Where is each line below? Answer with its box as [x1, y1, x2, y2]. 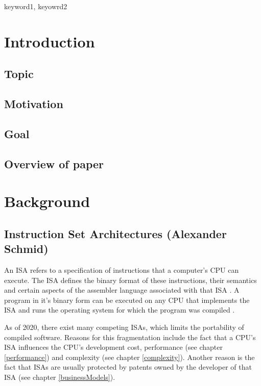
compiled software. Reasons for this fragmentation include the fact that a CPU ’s [4, 331, 256, 342]
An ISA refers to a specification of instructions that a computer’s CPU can [4, 265, 239, 275]
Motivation [4, 96, 63, 112]
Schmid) [4, 241, 49, 256]
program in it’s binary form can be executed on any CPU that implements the [4, 294, 250, 305]
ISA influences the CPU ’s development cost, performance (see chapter [4, 342, 223, 352]
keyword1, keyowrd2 [4, 1, 67, 11]
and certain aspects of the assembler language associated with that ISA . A [4, 285, 240, 295]
